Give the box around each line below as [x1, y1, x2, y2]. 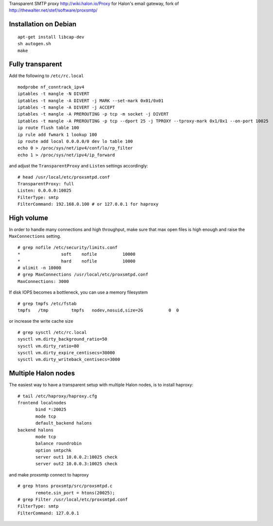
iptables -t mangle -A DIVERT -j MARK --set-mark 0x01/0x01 [17, 98, 164, 103]
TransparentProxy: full [17, 181, 74, 186]
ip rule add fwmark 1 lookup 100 [17, 131, 97, 137]
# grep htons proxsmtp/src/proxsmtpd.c [17, 483, 113, 489]
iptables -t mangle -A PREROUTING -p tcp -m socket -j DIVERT [17, 112, 169, 117]
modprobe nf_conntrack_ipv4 [17, 84, 85, 90]
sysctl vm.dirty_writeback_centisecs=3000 [17, 357, 120, 362]
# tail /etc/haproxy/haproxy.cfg [17, 393, 97, 399]
